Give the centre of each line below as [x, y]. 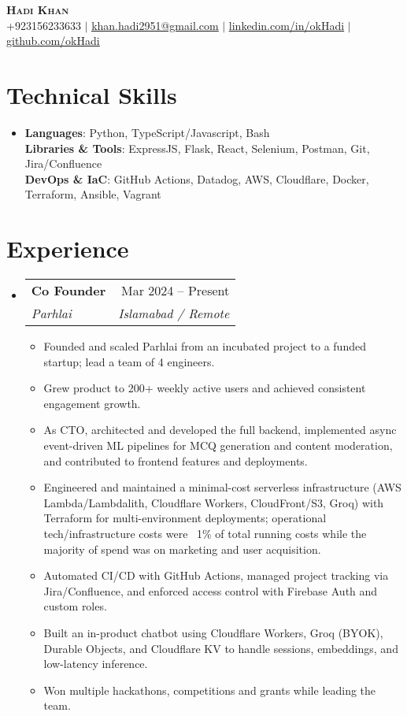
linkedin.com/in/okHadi [287, 25]
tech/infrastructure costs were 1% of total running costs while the [205, 533]
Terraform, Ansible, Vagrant [93, 194]
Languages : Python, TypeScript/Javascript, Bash [147, 132]
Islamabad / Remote [174, 313]
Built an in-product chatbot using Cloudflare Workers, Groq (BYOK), [213, 632]
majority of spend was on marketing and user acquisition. [182, 549]
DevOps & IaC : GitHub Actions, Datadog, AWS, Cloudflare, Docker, [197, 178]
